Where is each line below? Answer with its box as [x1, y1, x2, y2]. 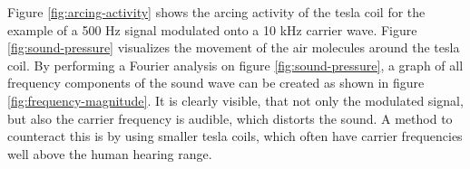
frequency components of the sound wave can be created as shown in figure [7, 73, 425, 92]
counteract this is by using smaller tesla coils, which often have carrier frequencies [7, 127, 463, 146]
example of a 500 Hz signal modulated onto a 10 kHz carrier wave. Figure [7, 20, 417, 39]
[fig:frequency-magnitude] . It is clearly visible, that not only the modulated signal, [7, 90, 464, 109]
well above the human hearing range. [7, 144, 212, 163]
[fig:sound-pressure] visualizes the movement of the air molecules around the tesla [7, 38, 460, 57]
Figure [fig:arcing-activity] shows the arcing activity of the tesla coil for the [7, 3, 426, 21]
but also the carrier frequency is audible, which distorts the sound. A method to [7, 108, 453, 127]
